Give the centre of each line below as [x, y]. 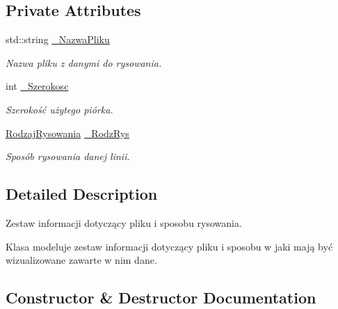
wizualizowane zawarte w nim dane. [81, 260]
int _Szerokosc [37, 86]
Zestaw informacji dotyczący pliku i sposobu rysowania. [124, 222]
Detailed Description [82, 194]
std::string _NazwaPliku [58, 39]
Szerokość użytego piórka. [59, 109]
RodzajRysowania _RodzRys [67, 133]
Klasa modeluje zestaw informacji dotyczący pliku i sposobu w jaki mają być [169, 246]
